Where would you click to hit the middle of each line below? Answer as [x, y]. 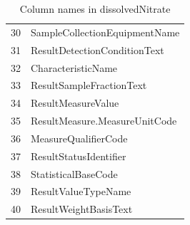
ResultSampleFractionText [89, 85]
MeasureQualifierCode [79, 138]
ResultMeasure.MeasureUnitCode [104, 121]
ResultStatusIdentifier [79, 156]
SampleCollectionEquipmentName [105, 32]
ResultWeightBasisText [82, 209]
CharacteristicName [74, 67]
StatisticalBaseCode [74, 173]
